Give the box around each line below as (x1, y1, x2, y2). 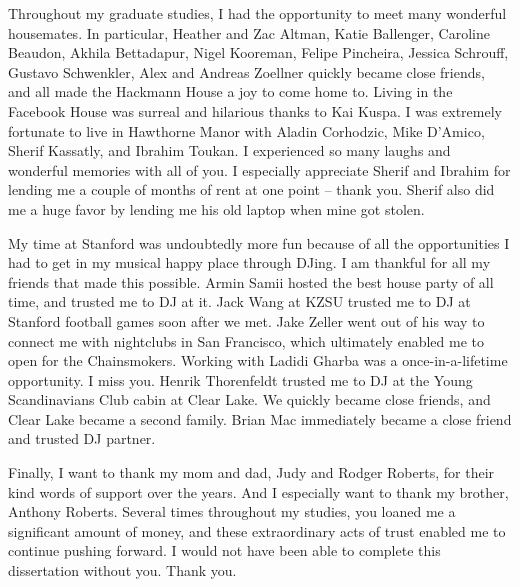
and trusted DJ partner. (8, 428, 156, 449)
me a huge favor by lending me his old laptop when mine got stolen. (8, 198, 425, 219)
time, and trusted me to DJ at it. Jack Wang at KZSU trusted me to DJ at (8, 291, 471, 312)
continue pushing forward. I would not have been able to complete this (8, 540, 441, 561)
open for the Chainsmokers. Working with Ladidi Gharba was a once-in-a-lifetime (8, 350, 508, 371)
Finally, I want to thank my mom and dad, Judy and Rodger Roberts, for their (8, 462, 495, 483)
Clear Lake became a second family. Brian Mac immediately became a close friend (8, 408, 512, 429)
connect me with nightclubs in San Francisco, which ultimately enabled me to (8, 330, 484, 351)
